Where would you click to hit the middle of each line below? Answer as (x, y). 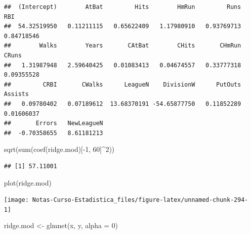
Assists (17, 94)
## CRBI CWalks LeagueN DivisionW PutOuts (123, 84)
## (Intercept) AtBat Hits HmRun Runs (123, 7)
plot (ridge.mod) (28, 182)
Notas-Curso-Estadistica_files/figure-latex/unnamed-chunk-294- (140, 200)
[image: (17, 200)
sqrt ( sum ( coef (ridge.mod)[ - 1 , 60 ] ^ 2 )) (59, 149)
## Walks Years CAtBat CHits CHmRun (123, 46)
